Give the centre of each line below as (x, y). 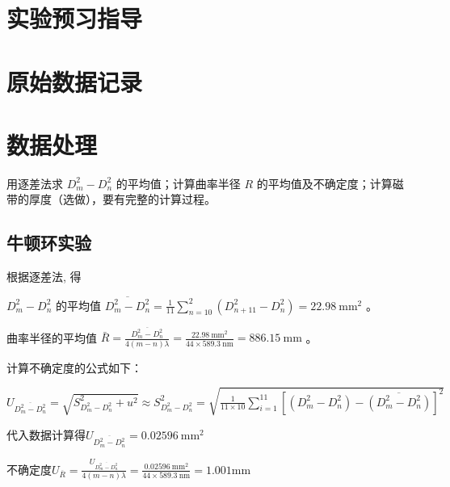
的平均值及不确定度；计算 (324, 183)
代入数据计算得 (46, 434)
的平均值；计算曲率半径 (178, 183)
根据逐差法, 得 (44, 277)
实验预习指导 (75, 18)
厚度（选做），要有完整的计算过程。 (122, 199)
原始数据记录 (75, 81)
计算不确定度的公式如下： (74, 367)
